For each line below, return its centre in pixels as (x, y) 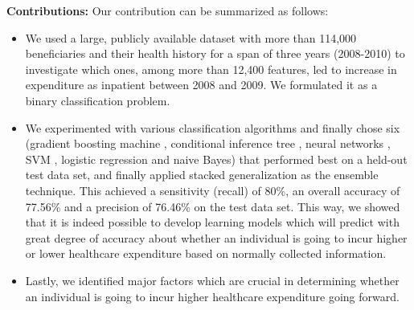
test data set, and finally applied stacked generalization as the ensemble (202, 175)
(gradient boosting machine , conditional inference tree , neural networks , (208, 143)
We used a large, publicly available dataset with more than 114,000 (191, 37)
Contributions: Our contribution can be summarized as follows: (168, 10)
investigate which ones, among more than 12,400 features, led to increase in (211, 69)
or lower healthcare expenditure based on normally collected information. (206, 253)
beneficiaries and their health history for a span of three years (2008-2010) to (215, 53)
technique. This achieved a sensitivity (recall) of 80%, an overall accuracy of (213, 190)
